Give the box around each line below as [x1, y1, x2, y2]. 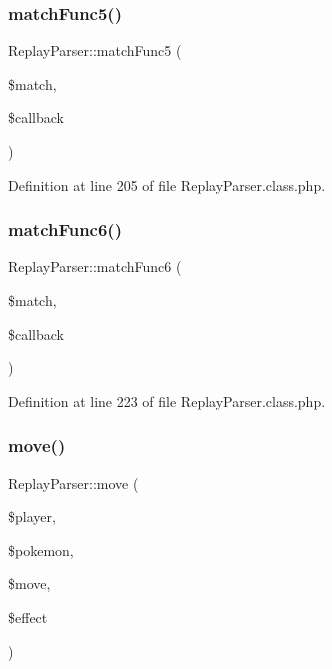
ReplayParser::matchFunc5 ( [8, 40, 182, 61]
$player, [8, 506, 56, 527]
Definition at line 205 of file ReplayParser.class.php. [8, 174, 326, 195]
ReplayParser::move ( [8, 472, 139, 493]
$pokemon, [8, 539, 74, 560]
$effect [8, 606, 48, 627]
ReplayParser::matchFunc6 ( [8, 256, 182, 277]
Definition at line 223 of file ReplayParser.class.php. [8, 390, 326, 411]
